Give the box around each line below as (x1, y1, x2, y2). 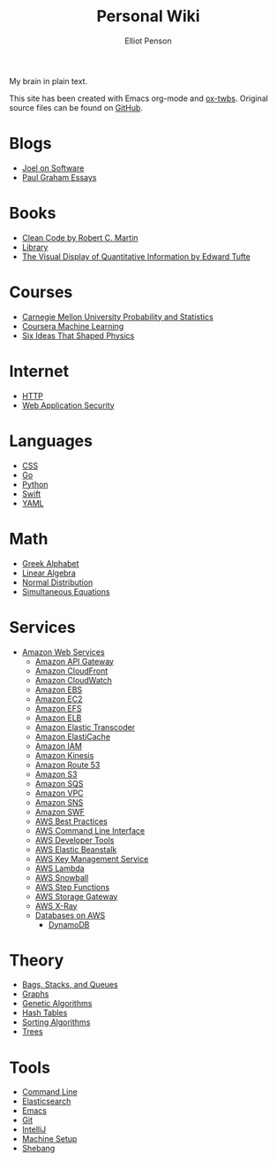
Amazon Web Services (21, 646, 105, 657)
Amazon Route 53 (34, 759, 101, 770)
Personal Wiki (96, 6, 200, 27)
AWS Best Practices (34, 816, 108, 827)
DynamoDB (48, 919, 90, 930)
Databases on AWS (34, 910, 106, 920)
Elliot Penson (124, 35, 172, 46)
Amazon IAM (34, 741, 82, 751)
